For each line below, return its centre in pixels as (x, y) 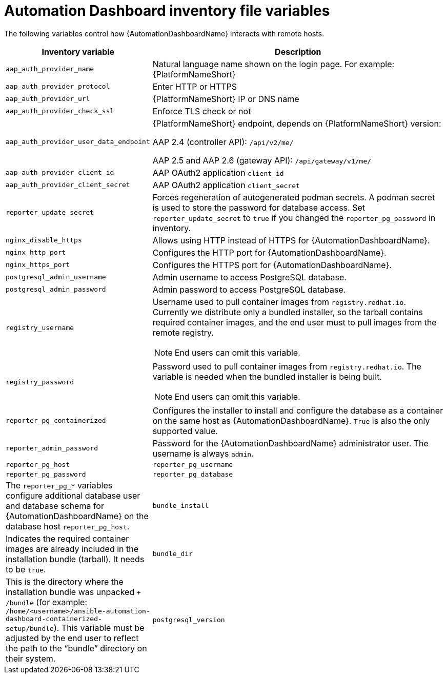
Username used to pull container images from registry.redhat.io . (279, 302)
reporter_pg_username (193, 464)
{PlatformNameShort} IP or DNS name (226, 99)
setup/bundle (30, 628)
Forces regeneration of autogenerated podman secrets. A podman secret (294, 197)
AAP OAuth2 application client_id (218, 172)
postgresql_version (189, 620)
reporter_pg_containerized (56, 421)
